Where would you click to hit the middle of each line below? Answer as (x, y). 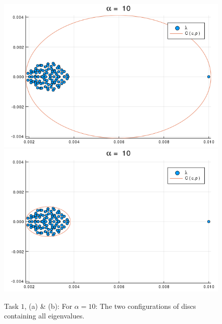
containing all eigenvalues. (44, 316)
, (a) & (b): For (48, 306)
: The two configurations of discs (146, 306)
